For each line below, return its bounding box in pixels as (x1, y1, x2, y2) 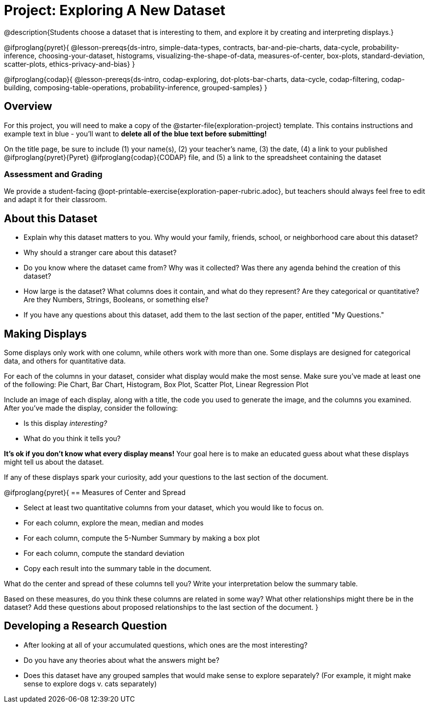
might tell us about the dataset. (4, 458, 104, 467)
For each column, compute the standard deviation (24, 549, 185, 558)
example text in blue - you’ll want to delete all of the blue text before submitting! (4, 129, 267, 138)
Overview (4, 100, 53, 113)
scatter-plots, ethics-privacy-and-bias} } (4, 59, 135, 68)
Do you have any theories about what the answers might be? (24, 655, 219, 664)
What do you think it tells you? (24, 434, 121, 443)
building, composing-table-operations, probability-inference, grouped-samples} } (4, 83, 268, 92)
